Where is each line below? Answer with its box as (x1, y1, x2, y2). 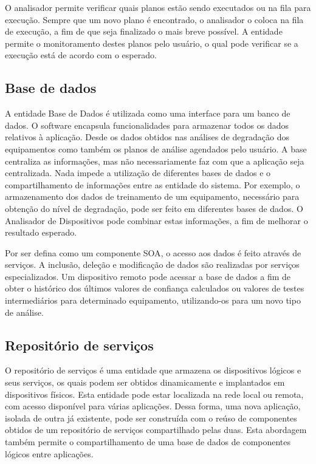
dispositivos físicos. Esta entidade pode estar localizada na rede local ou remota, (5, 387, 304, 400)
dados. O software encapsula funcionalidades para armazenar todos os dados (5, 118, 289, 131)
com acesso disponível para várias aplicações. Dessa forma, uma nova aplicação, (5, 400, 301, 412)
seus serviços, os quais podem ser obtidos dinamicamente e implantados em (5, 376, 285, 389)
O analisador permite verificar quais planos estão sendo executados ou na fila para (5, 1, 311, 13)
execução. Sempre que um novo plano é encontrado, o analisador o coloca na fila (5, 13, 304, 26)
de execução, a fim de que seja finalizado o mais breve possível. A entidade (5, 25, 283, 38)
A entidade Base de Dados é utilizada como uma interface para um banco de (5, 107, 290, 120)
